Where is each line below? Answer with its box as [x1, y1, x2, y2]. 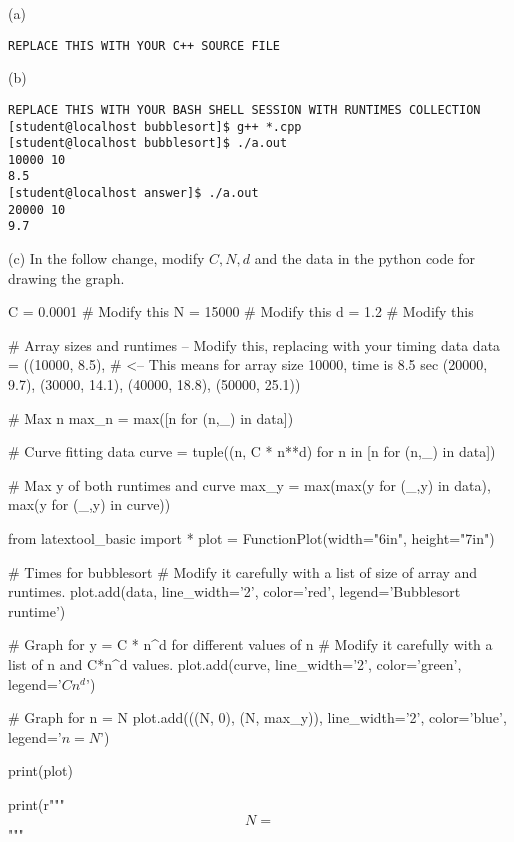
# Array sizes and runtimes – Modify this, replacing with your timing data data [8, 334, 501, 355]
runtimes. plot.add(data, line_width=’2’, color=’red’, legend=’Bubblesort [8, 581, 461, 602]
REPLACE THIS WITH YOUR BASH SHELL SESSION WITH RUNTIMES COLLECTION [8, 102, 481, 117]
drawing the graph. [8, 267, 125, 288]
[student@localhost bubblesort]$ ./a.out [8, 136, 288, 151]
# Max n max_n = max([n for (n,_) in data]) [8, 407, 294, 428]
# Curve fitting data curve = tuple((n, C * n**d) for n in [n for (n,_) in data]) [8, 441, 496, 462]
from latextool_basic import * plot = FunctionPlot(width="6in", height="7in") [8, 528, 495, 549]
